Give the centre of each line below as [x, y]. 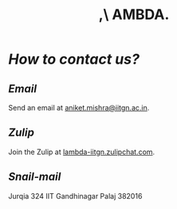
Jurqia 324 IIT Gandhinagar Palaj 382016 [75, 195]
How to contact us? [74, 59]
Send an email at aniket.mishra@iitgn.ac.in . [79, 108]
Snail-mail [35, 177]
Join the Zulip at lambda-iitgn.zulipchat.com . [82, 152]
